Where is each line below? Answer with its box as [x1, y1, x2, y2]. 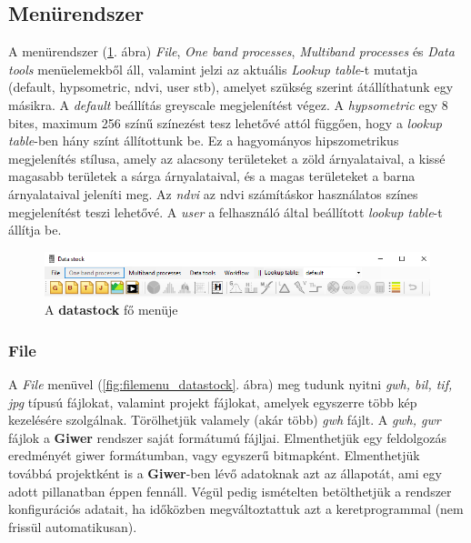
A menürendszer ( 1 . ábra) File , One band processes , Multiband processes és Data [8, 42, 455, 61]
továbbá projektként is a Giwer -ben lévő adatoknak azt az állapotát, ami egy [8, 464, 442, 483]
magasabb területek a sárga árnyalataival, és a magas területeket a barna [8, 166, 416, 186]
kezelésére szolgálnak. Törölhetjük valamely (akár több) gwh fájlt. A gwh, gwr [8, 410, 441, 429]
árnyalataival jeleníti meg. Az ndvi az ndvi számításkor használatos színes [8, 184, 418, 203]
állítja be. [8, 220, 62, 239]
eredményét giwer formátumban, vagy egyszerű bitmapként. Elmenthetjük [8, 446, 420, 465]
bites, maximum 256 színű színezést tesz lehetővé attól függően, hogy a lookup [8, 113, 442, 132]
